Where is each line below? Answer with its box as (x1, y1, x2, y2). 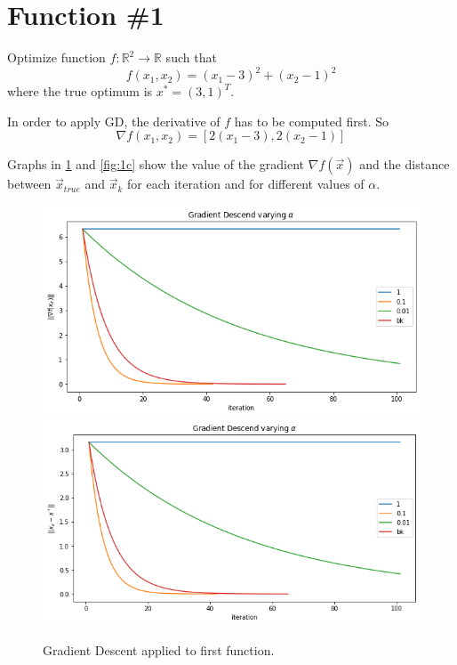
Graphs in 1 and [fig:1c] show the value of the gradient (7, 155, 305, 174)
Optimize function (7, 48, 106, 67)
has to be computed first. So (234, 111, 389, 130)
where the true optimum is (7, 82, 153, 101)
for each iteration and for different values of (127, 174, 365, 193)
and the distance (359, 155, 450, 174)
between (7, 174, 52, 193)
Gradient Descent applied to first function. (43, 640, 275, 659)
